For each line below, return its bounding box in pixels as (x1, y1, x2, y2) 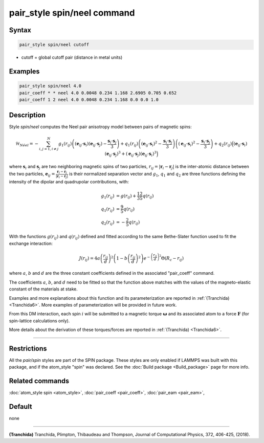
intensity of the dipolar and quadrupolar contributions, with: (9, 179, 129, 185)
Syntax (9, 26, 31, 34)
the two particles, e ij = (9, 171, 55, 178)
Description (9, 111, 46, 119)
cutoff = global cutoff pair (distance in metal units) (21, 54, 123, 61)
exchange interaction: (9, 240, 53, 246)
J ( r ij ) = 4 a (79, 256, 100, 263)
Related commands (9, 377, 69, 385)
